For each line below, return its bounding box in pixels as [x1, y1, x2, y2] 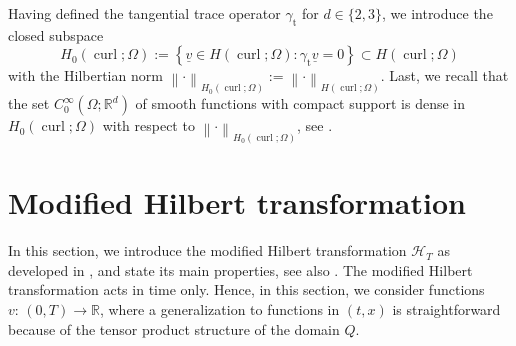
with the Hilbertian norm [8, 65, 163, 86]
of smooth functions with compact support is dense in [135, 93, 466, 114]
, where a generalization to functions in [99, 299, 340, 320]
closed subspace [8, 24, 104, 45]
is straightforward [392, 299, 501, 320]
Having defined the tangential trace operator [8, 3, 281, 23]
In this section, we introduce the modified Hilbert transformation [8, 240, 407, 261]
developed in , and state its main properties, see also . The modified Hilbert [8, 259, 473, 280]
